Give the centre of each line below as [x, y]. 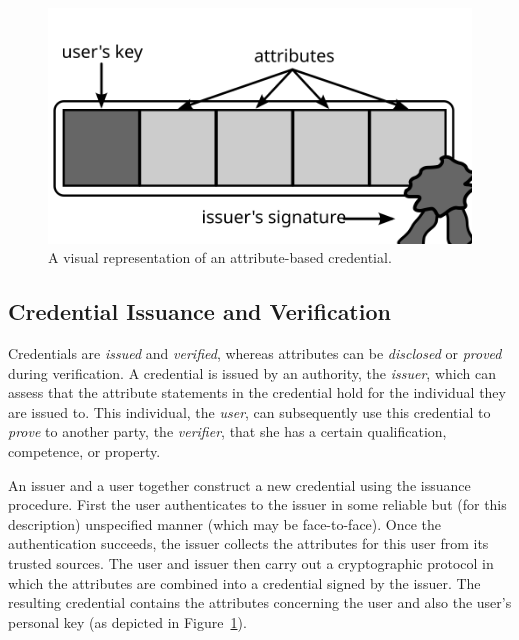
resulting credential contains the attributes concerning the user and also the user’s [260, 602]
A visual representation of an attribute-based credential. [220, 257]
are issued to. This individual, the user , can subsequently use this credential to [249, 411]
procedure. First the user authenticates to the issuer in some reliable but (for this [257, 504]
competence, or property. [84, 451]
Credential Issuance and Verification [199, 311]
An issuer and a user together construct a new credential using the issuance [239, 484]
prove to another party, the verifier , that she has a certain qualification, [227, 431]
